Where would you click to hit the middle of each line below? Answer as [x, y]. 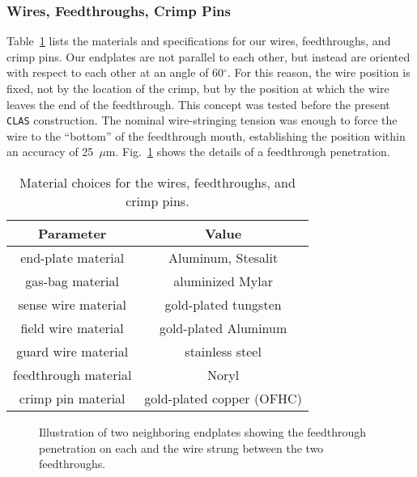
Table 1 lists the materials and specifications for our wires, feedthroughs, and [199, 41]
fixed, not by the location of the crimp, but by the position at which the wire [198, 88]
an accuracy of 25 [50, 152]
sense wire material [72, 305]
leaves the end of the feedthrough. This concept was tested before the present [198, 104]
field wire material [72, 328]
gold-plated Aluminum [223, 328]
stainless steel [223, 352]
